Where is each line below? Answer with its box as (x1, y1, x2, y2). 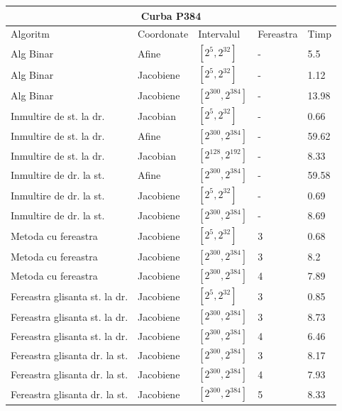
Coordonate (138, 26, 189, 41)
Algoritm (11, 26, 50, 41)
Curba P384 (140, 8, 202, 23)
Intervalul (198, 26, 241, 41)
